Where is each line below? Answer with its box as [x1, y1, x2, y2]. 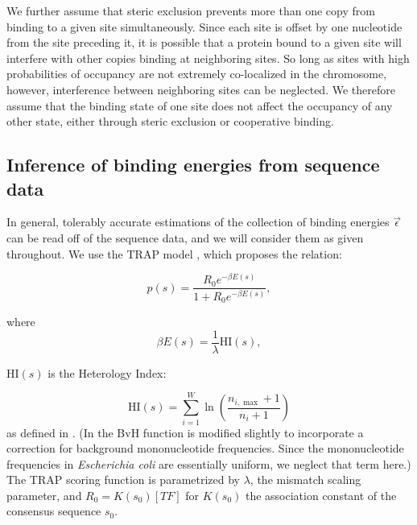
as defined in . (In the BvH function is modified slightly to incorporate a [6, 424, 364, 440]
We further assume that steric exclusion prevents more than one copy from [6, 2, 375, 19]
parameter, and [6, 486, 82, 503]
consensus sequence [6, 502, 101, 519]
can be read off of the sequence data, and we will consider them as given [6, 229, 364, 246]
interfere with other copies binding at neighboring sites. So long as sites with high [6, 49, 410, 66]
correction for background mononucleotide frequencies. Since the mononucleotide [6, 440, 404, 457]
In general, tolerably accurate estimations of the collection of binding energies [6, 213, 390, 230]
